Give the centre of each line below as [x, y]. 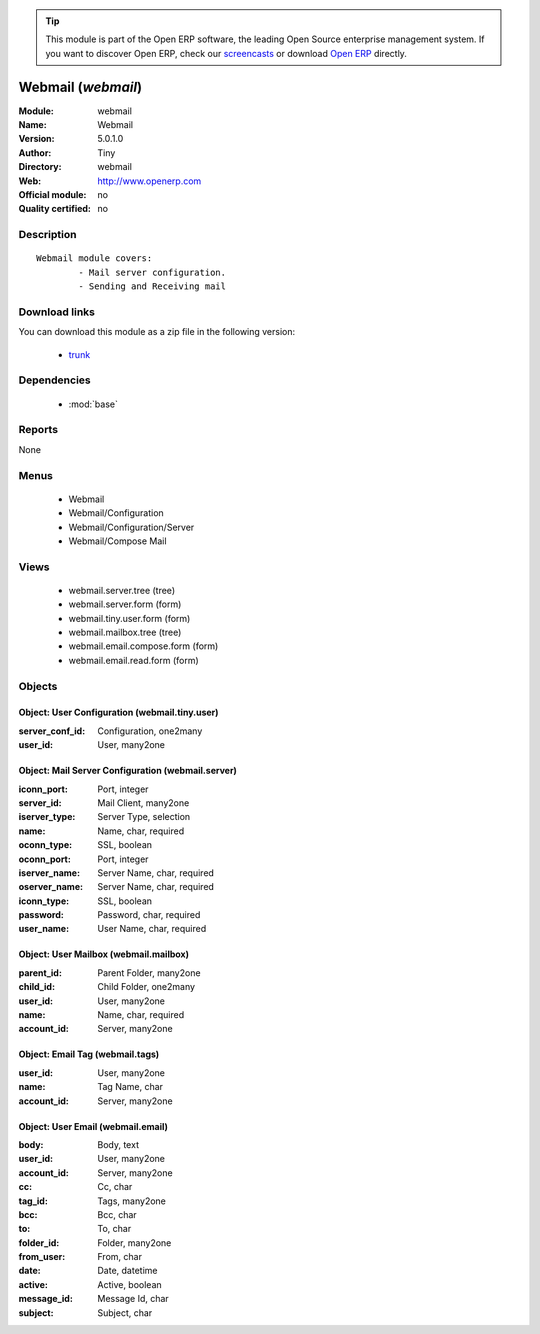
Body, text [118, 1144]
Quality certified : [55, 209]
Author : [35, 152]
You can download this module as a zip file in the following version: [157, 332]
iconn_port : [43, 789]
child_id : [36, 987]
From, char [119, 1257]
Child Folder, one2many [146, 987]
